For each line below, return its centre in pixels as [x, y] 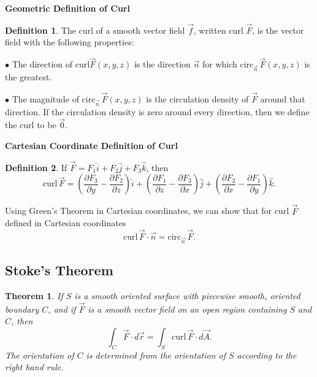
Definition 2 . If [36, 167]
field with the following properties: [70, 42]
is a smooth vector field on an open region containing [187, 309]
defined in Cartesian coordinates [66, 223]
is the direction [162, 64]
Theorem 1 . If [34, 295]
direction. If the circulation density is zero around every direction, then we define [157, 111]
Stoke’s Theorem [59, 270]
